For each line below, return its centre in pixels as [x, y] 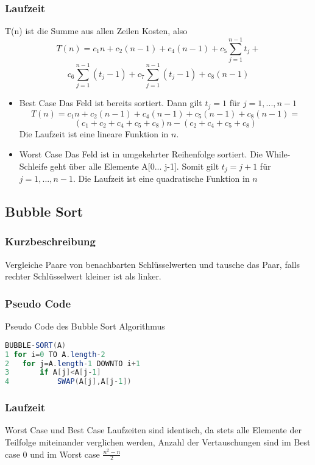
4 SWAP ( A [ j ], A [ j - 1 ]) [68, 382]
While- [278, 154]
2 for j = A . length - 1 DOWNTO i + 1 [73, 363]
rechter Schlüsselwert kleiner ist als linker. [83, 276]
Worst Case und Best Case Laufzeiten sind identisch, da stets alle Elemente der [153, 430]
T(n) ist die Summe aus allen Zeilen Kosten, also [96, 31]
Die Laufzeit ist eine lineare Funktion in [94, 133]
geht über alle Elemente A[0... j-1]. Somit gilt [135, 166]
